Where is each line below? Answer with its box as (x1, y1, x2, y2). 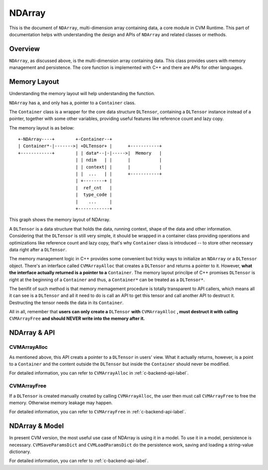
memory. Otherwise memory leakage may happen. (9, 400, 113, 406)
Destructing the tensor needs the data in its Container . (9, 299, 124, 305)
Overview (9, 45, 40, 53)
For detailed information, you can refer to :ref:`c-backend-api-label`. (9, 458, 149, 464)
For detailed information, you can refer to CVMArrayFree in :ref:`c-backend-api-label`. (9, 409, 186, 415)
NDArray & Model (9, 422, 64, 430)
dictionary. (9, 449, 31, 455)
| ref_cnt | (75, 185, 113, 190)
